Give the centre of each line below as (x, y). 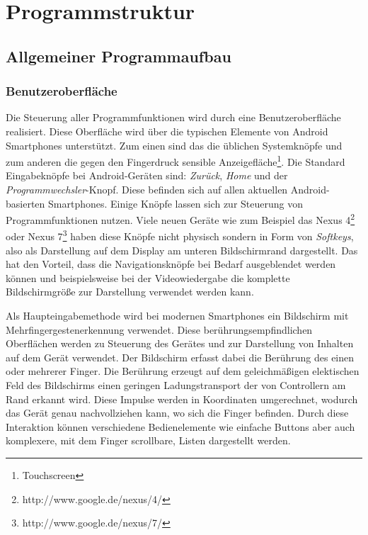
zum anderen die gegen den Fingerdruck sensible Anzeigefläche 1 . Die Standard (176, 160)
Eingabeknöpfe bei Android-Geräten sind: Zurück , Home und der (147, 175)
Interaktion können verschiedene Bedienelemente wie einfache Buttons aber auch (180, 426)
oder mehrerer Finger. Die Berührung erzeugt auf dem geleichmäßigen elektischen (183, 371)
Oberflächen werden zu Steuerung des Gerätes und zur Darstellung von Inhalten (180, 343)
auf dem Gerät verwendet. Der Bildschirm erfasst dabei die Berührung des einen (180, 357)
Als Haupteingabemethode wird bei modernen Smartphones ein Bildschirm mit (177, 316)
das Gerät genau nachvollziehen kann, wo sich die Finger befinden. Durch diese (177, 413)
